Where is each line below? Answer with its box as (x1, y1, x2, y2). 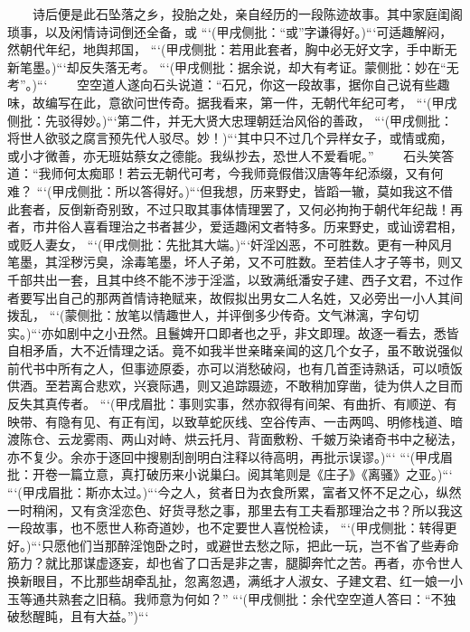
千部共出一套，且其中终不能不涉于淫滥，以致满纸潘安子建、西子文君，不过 (7, 269, 450, 288)
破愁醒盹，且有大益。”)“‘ (7, 607, 149, 626)
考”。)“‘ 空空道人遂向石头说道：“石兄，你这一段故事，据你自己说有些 (7, 75, 437, 94)
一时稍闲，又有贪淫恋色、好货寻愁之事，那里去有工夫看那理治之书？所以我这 (7, 500, 463, 519)
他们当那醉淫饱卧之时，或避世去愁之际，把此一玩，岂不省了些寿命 (66, 535, 459, 554)
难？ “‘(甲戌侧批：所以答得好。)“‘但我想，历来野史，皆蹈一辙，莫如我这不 (7, 181, 441, 200)
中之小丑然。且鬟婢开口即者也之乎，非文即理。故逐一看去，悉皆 (79, 323, 459, 342)
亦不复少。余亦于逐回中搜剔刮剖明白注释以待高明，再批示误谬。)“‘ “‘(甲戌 (7, 447, 441, 466)
